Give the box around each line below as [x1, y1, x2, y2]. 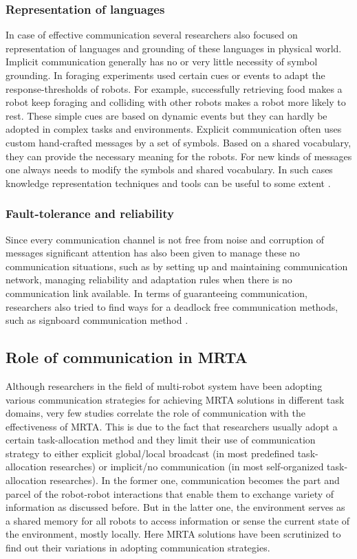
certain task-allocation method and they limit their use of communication [6, 432, 316, 447]
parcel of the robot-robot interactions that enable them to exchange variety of [6, 486, 334, 501]
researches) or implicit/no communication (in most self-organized [50, 459, 324, 474]
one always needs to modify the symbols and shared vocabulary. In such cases [6, 162, 333, 177]
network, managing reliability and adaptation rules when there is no [6, 272, 292, 287]
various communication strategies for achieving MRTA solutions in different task [6, 392, 345, 406]
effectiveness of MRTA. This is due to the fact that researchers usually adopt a [6, 419, 338, 433]
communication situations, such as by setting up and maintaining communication [6, 259, 348, 273]
